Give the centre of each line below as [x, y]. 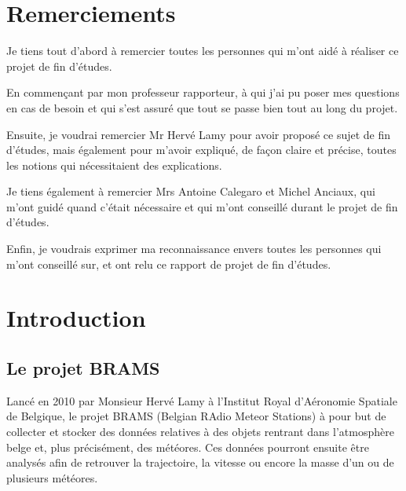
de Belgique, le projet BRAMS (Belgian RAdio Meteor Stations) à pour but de [196, 416]
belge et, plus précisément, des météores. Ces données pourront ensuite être [188, 447]
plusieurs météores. [52, 477]
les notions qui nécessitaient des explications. [114, 165]
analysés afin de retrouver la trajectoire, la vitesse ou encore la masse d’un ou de [200, 462]
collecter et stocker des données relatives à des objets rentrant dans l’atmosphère [200, 432]
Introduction [76, 318]
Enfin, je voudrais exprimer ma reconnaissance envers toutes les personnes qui [194, 249]
